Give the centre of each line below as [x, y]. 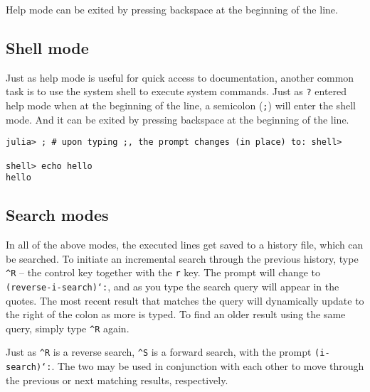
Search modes [57, 215]
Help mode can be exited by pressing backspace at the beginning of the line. [172, 9]
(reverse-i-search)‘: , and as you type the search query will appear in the [173, 286]
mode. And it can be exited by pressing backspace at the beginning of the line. [178, 119]
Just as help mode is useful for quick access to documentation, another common [180, 77]
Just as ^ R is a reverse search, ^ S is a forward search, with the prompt [159, 352]
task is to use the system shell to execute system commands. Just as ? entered [176, 91]
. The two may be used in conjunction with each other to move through [208, 366]
